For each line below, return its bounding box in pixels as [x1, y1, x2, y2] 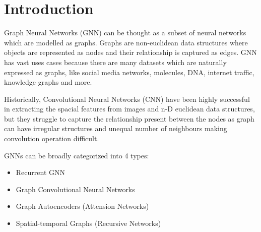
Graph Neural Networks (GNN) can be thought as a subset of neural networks [4, 27, 246, 38]
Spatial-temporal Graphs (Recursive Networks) [16, 218, 161, 228]
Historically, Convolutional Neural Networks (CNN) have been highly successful [4, 93, 250, 104]
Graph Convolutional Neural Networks [16, 184, 135, 194]
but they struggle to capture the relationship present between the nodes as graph [4, 113, 254, 124]
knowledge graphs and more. [4, 77, 92, 87]
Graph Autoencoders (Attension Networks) [16, 201, 149, 211]
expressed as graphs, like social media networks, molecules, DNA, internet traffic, [4, 67, 254, 77]
